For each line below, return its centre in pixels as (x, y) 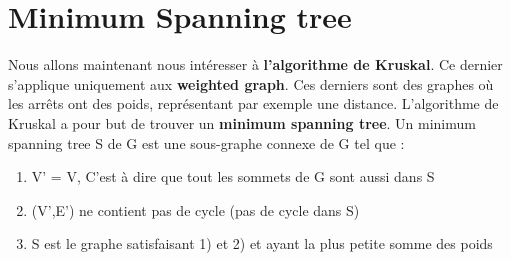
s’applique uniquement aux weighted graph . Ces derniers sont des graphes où (251, 83)
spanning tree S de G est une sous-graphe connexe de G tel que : (206, 142)
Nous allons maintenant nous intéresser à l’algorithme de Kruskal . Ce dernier (255, 64)
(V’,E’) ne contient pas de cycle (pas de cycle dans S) (195, 209)
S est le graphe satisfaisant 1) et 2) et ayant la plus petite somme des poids (262, 243)
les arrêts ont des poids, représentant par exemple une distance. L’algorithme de (253, 103)
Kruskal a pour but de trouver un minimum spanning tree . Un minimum (242, 122)
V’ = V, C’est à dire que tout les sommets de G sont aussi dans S (233, 176)
